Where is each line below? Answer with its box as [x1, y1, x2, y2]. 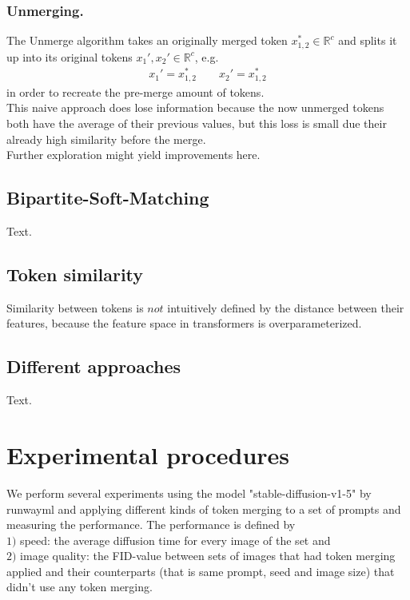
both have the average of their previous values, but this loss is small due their [6, 115, 387, 132]
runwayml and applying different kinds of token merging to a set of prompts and [6, 500, 401, 517]
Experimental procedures [6, 438, 290, 471]
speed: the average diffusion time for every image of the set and [20, 531, 331, 548]
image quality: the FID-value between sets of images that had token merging [20, 547, 396, 564]
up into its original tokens [6, 48, 133, 65]
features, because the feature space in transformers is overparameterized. [6, 315, 362, 332]
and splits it [338, 32, 397, 49]
